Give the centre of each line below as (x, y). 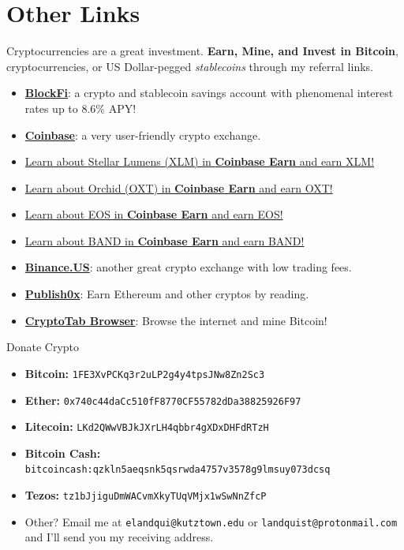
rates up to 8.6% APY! (80, 108)
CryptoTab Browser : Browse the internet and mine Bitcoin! (176, 320)
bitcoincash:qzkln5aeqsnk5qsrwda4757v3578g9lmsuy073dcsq (178, 470)
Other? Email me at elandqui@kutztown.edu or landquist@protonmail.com (211, 521)
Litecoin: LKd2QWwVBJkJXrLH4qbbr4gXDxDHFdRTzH (147, 427)
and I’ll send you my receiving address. (119, 537)
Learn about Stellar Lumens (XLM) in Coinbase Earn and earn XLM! (200, 161)
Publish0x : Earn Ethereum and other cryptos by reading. (167, 294)
